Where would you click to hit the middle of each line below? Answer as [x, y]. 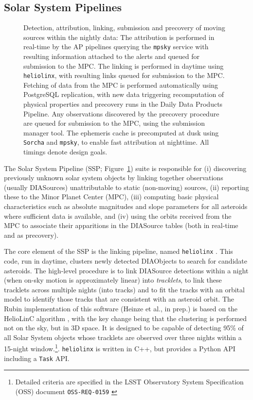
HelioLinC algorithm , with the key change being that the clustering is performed [126, 318]
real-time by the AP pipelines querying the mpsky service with [116, 47]
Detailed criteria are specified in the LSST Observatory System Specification [129, 382]
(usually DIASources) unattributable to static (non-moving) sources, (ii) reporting [126, 187]
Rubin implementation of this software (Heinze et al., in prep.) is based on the [121, 309]
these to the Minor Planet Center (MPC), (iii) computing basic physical [111, 197]
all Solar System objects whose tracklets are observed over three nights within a [123, 337]
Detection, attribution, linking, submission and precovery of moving [124, 28]
